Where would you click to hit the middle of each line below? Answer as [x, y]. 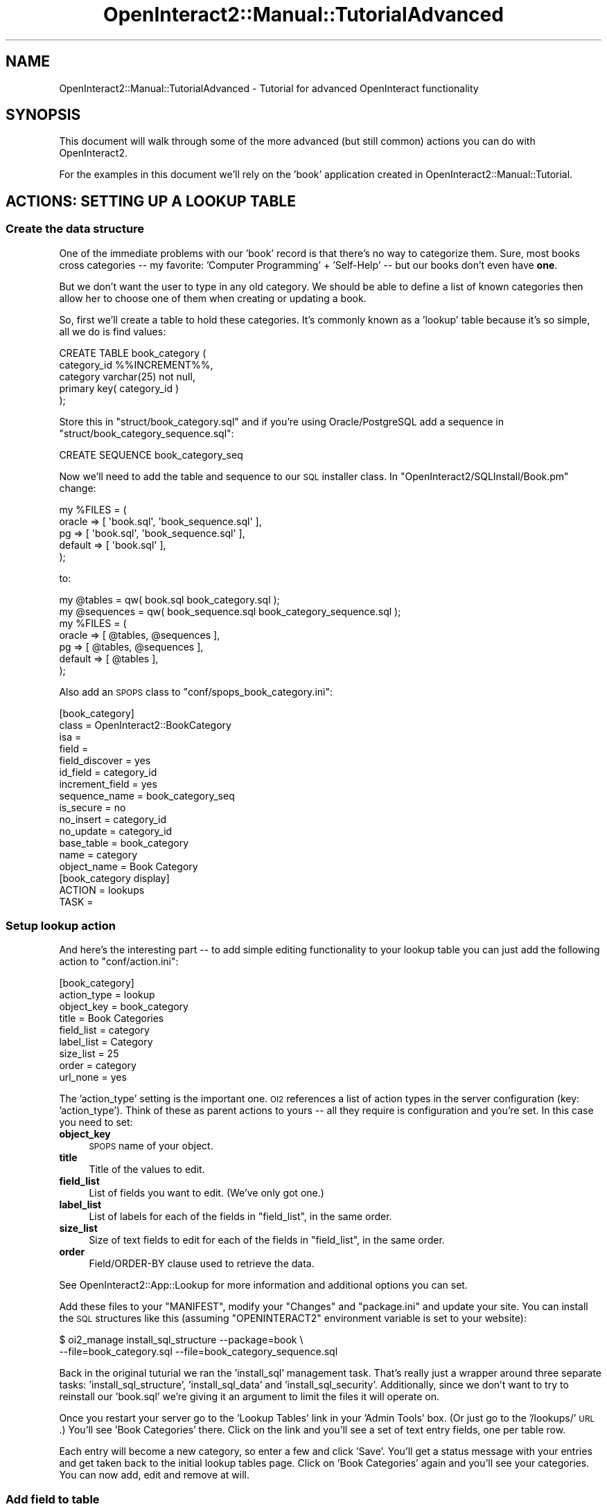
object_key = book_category [124, 1007]
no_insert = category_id [113, 819]
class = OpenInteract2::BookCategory [145, 725]
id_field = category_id [108, 772]
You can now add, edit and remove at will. [155, 1475]
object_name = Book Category [129, 866]
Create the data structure [75, 229]
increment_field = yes [108, 784]
